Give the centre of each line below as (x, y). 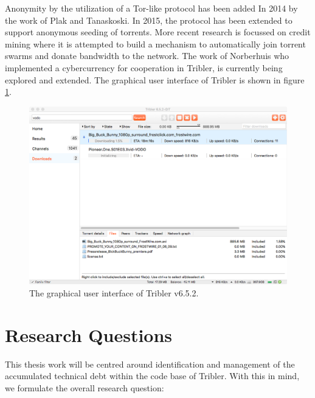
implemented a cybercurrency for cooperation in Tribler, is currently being (144, 67)
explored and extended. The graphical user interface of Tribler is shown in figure (155, 79)
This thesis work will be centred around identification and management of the (150, 364)
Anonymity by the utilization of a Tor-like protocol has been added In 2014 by (151, 8)
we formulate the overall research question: (85, 387)
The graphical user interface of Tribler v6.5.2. (114, 293)
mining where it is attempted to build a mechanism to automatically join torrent (155, 44)
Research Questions (89, 334)
